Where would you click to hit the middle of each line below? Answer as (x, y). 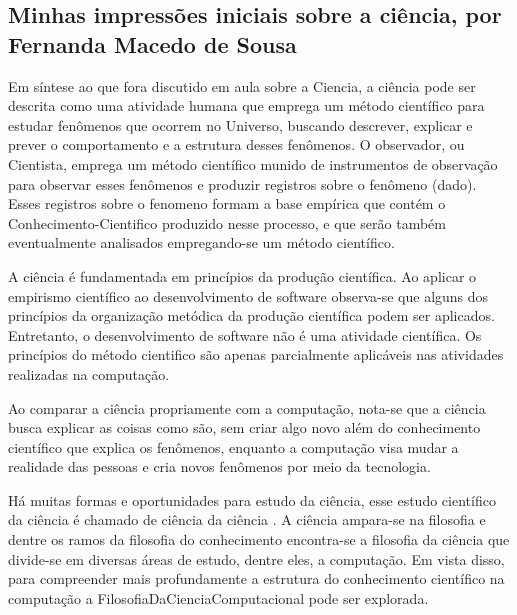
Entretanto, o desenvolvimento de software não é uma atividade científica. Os (245, 334)
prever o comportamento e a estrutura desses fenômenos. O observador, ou (236, 144)
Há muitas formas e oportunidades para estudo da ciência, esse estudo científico (252, 499)
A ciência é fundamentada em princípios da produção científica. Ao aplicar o (242, 275)
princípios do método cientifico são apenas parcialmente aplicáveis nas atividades (256, 354)
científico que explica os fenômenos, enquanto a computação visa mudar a (233, 446)
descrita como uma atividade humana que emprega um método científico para (246, 105)
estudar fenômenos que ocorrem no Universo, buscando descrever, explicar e (240, 124)
